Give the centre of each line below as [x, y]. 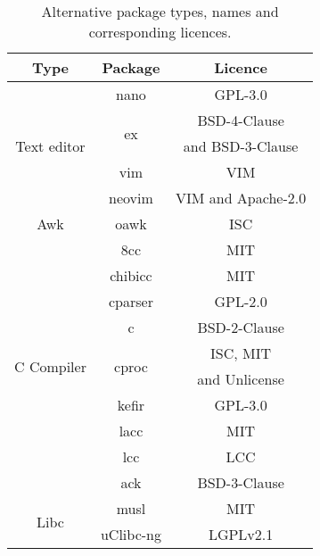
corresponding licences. [160, 32]
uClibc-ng [131, 534]
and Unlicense [241, 379]
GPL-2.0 [241, 301]
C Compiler [50, 366]
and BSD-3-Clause [241, 146]
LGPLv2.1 [241, 534]
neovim [131, 198]
